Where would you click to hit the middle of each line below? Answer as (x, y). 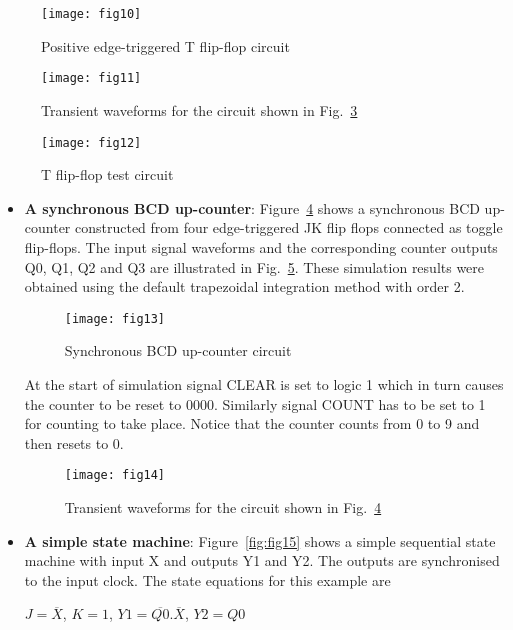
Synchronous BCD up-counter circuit (178, 350)
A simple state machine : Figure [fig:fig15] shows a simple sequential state (260, 540)
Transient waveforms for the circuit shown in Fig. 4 (223, 507)
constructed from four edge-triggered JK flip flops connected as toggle (289, 227)
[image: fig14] (115, 475)
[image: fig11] (91, 78)
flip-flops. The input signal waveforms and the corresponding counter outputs (261, 246)
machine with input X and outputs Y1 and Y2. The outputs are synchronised (262, 560)
